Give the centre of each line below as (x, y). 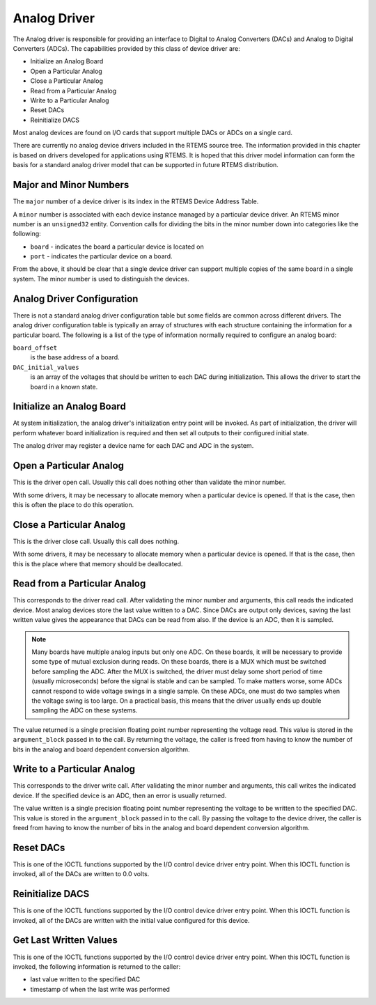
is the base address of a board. (75, 357)
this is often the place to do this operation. (73, 504)
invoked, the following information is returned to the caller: (97, 966)
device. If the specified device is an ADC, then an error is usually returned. (120, 795)
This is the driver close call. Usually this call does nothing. (96, 541)
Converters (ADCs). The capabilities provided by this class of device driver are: (126, 48)
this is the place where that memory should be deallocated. (98, 563)
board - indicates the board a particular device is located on (117, 247)
